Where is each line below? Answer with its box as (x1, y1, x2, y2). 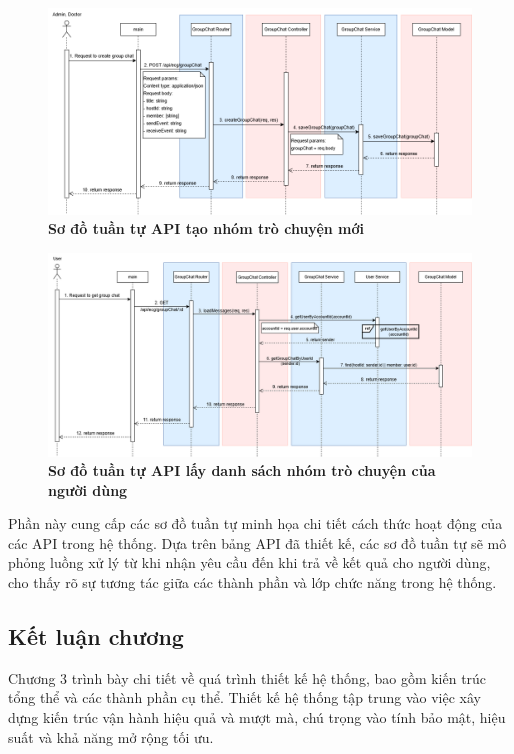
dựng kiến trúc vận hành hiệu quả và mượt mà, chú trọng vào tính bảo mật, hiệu (8, 707, 506, 728)
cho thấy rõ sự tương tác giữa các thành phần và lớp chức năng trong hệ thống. (8, 572, 497, 593)
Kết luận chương (8, 621, 184, 652)
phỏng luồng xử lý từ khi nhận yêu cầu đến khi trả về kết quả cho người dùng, (8, 552, 491, 573)
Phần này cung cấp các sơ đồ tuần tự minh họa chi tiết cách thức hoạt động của (8, 513, 503, 534)
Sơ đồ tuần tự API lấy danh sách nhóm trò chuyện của (48, 460, 436, 481)
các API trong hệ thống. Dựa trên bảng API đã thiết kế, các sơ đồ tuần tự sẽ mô (8, 532, 507, 553)
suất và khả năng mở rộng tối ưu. (8, 726, 214, 747)
